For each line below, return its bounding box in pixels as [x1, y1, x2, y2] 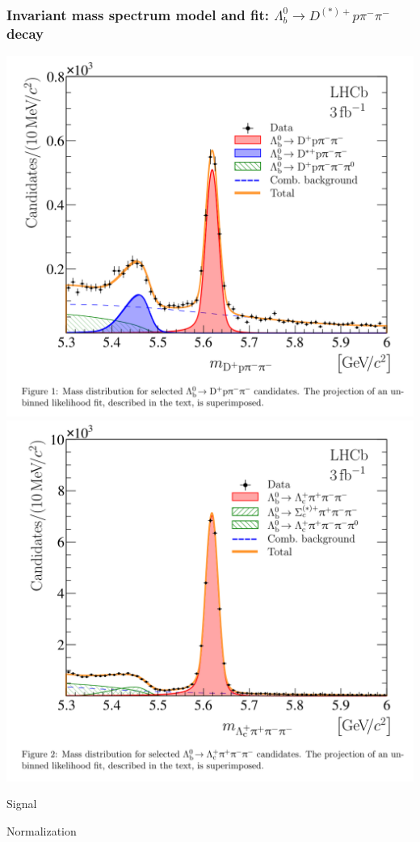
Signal [6, 795, 37, 812]
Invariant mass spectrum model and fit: [6, 4, 269, 24]
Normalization [6, 822, 77, 839]
